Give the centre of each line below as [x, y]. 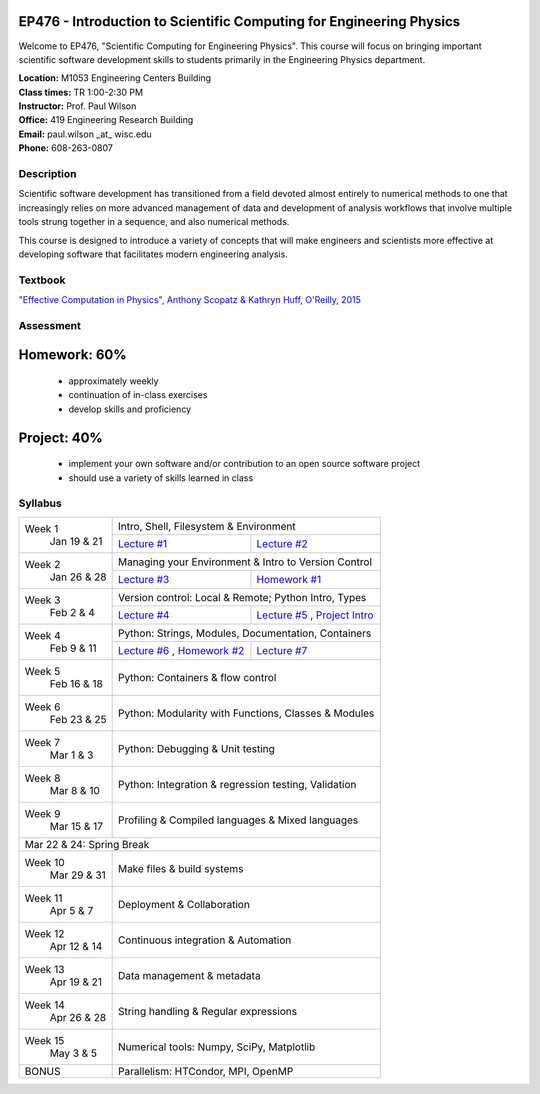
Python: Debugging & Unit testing [196, 748]
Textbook [42, 280]
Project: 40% [61, 437]
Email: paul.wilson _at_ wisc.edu [85, 134]
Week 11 [43, 898]
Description [47, 174]
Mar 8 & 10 [74, 790]
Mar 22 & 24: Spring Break [87, 844]
